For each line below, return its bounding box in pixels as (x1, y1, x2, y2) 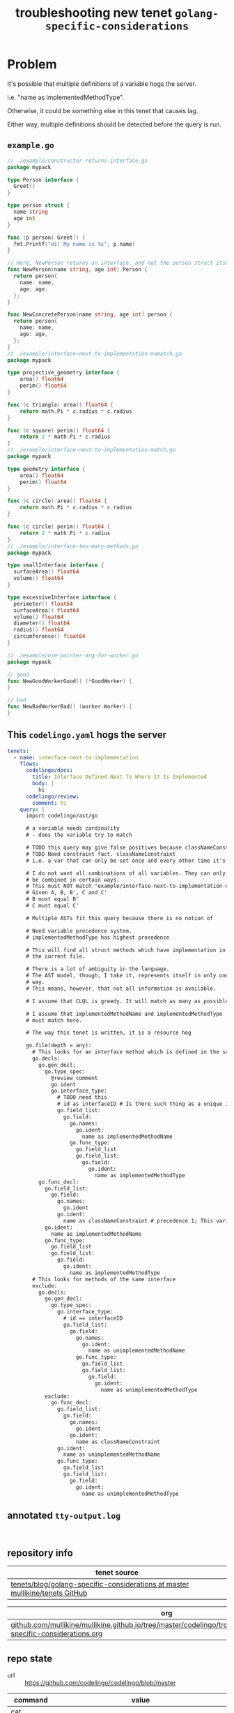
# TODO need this (56, 1094, 108, 1101)
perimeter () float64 (13, 600, 73, 607)
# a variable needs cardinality (25, 825, 120, 832)
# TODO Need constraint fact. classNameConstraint (25, 850, 176, 857)
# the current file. (25, 953, 86, 960)
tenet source (95, 1568, 139, 1577)
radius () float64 (13, 627, 64, 634)
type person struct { (7, 202, 70, 209)
